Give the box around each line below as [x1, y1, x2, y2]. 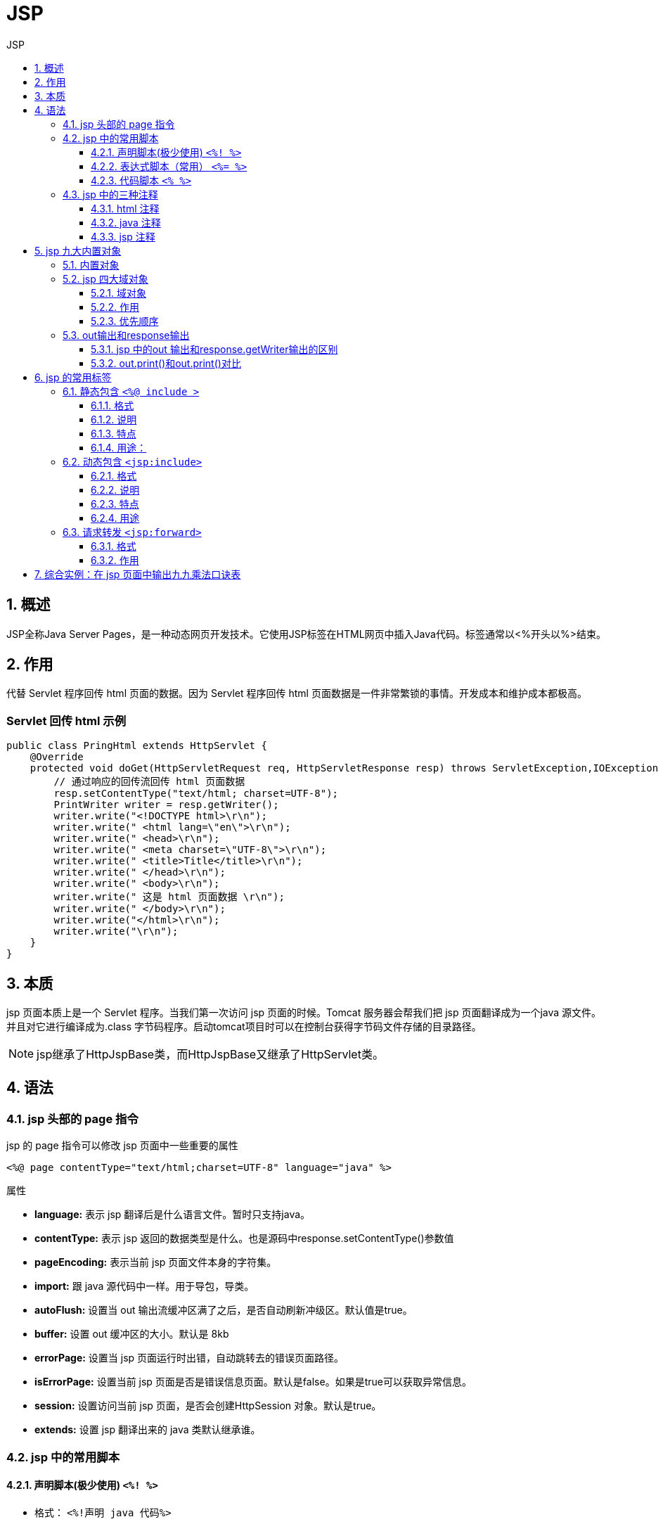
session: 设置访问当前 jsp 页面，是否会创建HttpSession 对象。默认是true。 [34, 1400, 382, 1412]
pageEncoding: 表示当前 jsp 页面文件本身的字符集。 [34, 1256, 277, 1269]
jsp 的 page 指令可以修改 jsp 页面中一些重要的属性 [6, 1139, 238, 1152]
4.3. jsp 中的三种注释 [63, 188, 158, 200]
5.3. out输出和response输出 [63, 328, 190, 341]
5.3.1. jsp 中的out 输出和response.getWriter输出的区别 [91, 342, 338, 355]
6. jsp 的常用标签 [34, 371, 112, 383]
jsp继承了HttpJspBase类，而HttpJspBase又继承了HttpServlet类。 [37, 1047, 384, 1062]
